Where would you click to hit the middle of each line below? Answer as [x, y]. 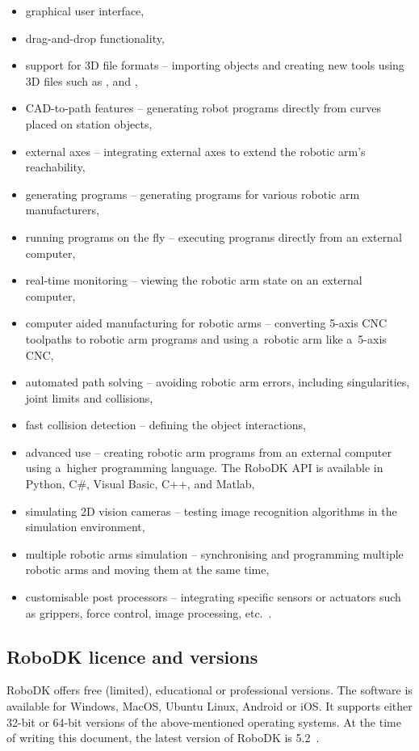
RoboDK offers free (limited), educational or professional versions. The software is [209, 690]
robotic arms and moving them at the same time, [147, 570]
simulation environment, [85, 527]
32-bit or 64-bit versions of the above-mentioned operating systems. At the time [204, 721]
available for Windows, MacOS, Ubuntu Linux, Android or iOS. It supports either [209, 706]
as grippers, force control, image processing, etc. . [149, 612]
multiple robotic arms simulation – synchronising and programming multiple [214, 553]
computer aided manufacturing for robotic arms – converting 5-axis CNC [206, 323]
